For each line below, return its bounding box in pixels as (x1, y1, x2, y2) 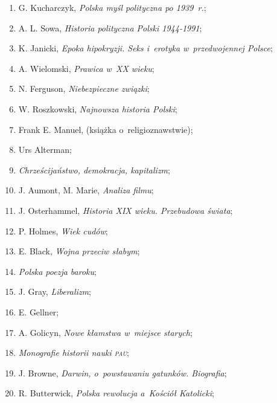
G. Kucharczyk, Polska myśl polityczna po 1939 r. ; (18, 1, 206, 13)
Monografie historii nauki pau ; (18, 346, 129, 359)
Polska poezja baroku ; (18, 265, 97, 277)
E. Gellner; (18, 305, 59, 318)
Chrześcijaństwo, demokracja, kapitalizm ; (18, 163, 170, 176)
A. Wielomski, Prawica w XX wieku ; (18, 62, 154, 74)
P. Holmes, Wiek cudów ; (18, 224, 108, 237)
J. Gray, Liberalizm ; (18, 285, 91, 298)
